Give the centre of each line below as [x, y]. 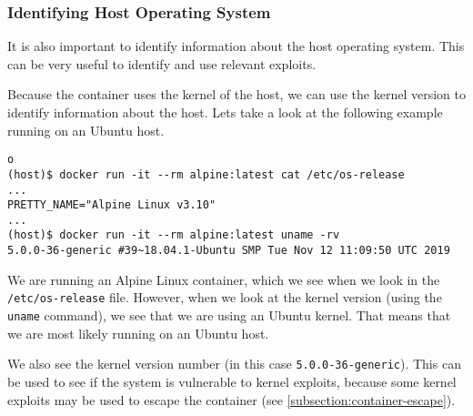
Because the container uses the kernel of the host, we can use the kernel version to [236, 94]
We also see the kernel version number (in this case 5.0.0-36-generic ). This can [234, 364]
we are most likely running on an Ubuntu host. [138, 333]
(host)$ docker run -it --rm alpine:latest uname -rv [174, 235]
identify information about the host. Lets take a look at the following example [225, 112]
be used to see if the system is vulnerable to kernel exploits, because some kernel [232, 381]
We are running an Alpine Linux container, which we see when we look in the [224, 279]
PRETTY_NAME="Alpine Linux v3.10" [112, 205]
